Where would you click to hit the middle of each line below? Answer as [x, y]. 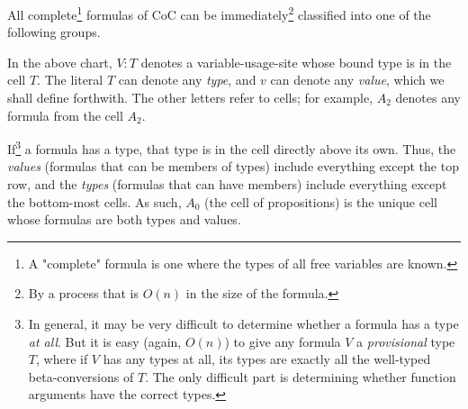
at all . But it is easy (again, [105, 341]
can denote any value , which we [357, 80]
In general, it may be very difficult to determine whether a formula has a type [243, 324]
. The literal [70, 80]
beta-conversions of [81, 376]
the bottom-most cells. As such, [94, 201]
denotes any [428, 98]
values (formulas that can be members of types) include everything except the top [233, 166]
